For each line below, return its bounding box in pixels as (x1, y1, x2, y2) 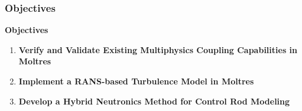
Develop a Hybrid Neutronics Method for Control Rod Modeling (18, 94, 290, 107)
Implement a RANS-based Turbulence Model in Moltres (18, 75, 254, 87)
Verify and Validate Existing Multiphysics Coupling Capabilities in (18, 43, 298, 56)
